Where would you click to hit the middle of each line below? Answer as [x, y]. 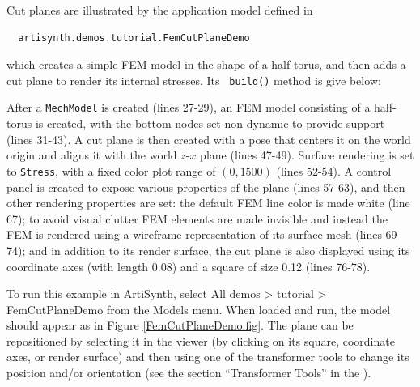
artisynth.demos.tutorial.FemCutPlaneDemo [134, 38]
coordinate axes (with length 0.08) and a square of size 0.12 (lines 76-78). [189, 266]
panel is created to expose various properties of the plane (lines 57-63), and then [206, 187]
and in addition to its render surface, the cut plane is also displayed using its [219, 250]
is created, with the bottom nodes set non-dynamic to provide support [210, 123]
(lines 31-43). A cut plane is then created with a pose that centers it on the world [209, 139]
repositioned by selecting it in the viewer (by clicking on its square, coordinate [201, 340]
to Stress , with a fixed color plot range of [111, 170]
